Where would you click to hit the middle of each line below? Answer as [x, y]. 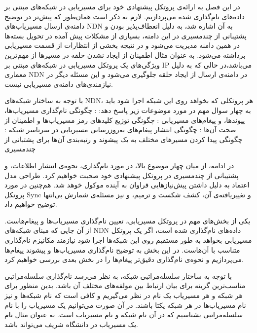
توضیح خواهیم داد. [31, 204]
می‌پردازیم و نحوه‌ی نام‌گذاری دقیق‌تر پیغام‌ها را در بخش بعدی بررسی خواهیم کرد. [124, 259]
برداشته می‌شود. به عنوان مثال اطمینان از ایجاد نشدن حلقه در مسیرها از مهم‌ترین [125, 55]
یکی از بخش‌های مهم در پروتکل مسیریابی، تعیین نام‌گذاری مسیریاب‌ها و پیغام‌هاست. [128, 220]
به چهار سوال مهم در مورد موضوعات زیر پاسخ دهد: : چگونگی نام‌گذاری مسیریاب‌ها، [128, 110]
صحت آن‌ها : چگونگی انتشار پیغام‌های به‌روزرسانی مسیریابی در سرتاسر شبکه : [120, 129]
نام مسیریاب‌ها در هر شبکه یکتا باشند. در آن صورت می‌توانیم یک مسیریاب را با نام [125, 305]
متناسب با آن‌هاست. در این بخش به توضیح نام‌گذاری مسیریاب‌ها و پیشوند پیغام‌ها [122, 249]
